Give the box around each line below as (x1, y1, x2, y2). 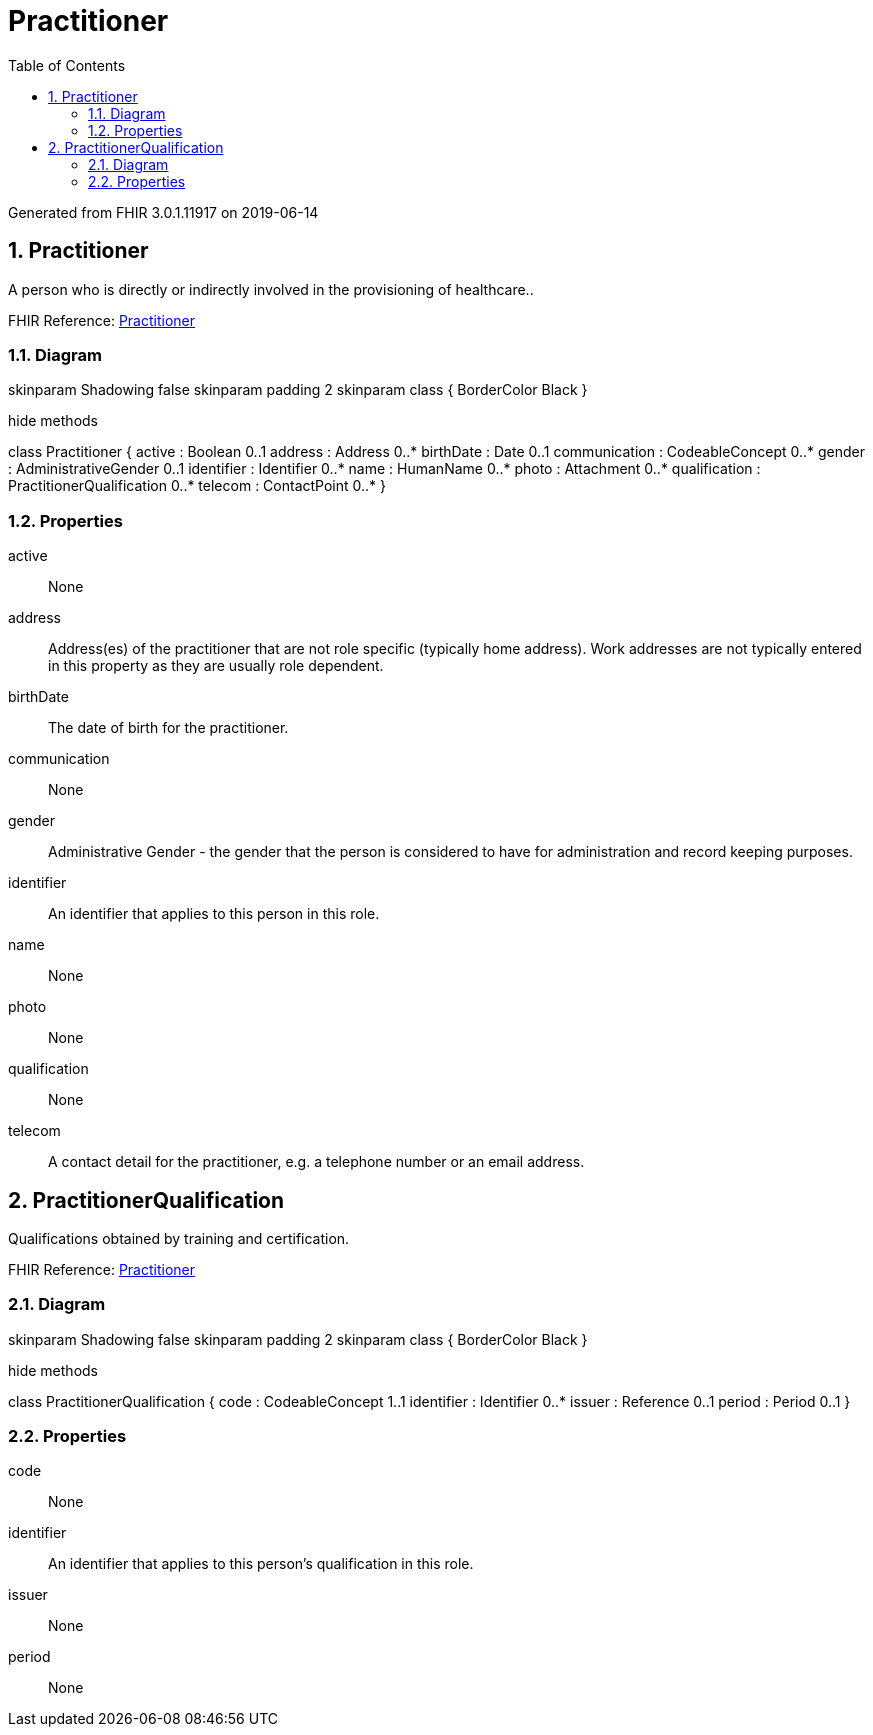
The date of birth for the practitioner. (48, 719, 289, 737)
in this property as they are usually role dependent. (48, 657, 384, 675)
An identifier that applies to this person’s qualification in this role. (48, 1555, 474, 1573)
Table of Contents (8, 56, 126, 74)
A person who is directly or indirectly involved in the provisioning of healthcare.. (8, 280, 534, 298)
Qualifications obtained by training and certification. (8, 1229, 350, 1247)
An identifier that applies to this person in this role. (48, 905, 380, 923)
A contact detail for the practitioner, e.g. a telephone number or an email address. (48, 1153, 585, 1171)
